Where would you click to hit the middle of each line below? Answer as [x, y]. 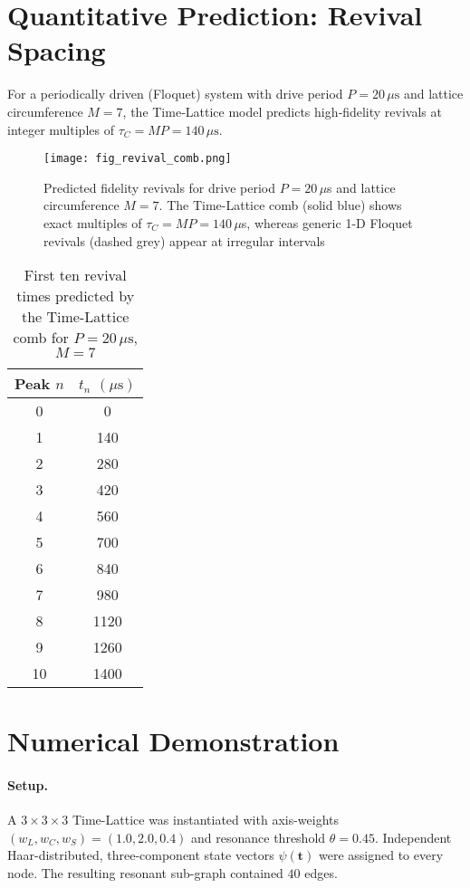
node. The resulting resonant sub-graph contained [145, 873]
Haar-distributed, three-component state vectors [141, 855]
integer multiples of [61, 129]
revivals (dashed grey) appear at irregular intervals [184, 240]
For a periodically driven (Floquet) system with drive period [175, 94]
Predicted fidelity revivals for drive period [160, 187]
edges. [321, 873]
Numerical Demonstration [173, 741]
